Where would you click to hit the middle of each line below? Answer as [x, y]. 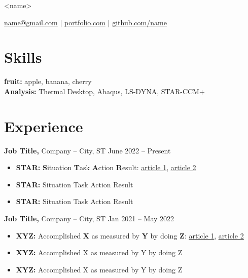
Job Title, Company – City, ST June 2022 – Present [87, 150]
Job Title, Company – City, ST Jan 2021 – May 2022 [89, 218]
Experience [44, 126]
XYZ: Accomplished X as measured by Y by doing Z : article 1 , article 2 [130, 235]
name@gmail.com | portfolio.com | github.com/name [85, 22]
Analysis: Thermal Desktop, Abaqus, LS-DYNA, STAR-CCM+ [104, 91]
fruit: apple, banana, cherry [48, 81]
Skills [23, 57]
